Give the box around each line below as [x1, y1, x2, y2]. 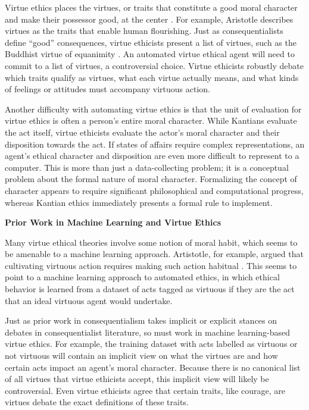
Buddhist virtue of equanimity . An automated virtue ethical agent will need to [5, 48, 295, 60]
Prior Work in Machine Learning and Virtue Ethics [5, 216, 221, 229]
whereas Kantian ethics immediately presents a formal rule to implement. [5, 196, 273, 208]
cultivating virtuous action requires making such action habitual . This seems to [5, 259, 297, 271]
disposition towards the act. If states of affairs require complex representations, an [5, 137, 305, 150]
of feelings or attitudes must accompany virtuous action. [5, 83, 210, 95]
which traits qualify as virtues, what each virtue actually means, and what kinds [5, 71, 299, 83]
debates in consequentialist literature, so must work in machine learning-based [5, 326, 290, 338]
